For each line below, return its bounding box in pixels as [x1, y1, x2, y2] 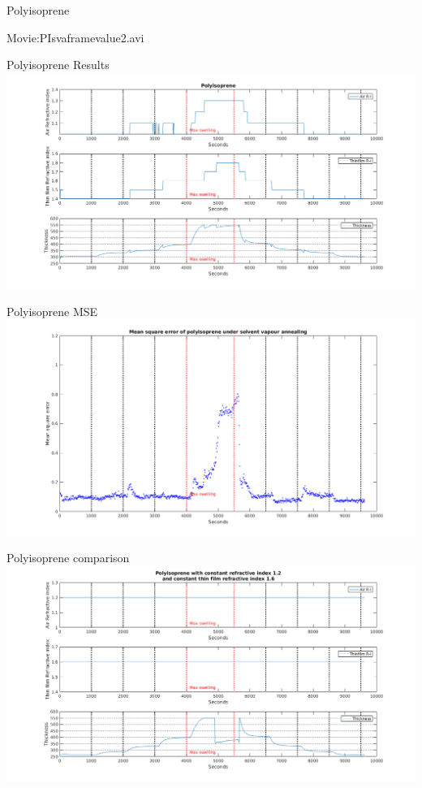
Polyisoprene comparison [6, 549, 130, 566]
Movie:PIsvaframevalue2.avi [6, 28, 144, 45]
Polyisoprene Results [6, 56, 110, 73]
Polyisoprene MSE [6, 302, 98, 319]
